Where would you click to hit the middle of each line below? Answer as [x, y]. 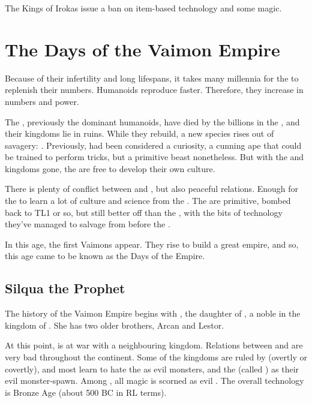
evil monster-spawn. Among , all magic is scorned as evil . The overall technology [154, 381]
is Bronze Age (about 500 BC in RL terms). [86, 392]
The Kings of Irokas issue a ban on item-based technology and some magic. [143, 8]
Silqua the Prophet [65, 288]
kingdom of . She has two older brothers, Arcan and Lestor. [115, 325]
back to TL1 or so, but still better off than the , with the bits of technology [144, 212]
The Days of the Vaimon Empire [142, 49]
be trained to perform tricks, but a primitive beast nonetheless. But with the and [154, 157]
